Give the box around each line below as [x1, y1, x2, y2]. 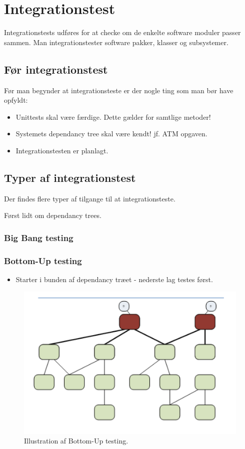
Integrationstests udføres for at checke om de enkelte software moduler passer [4, 27, 241, 38]
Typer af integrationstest [4, 169, 136, 185]
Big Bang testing [4, 231, 73, 244]
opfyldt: [4, 95, 28, 105]
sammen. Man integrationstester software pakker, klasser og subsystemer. [4, 37, 228, 47]
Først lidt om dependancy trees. [4, 210, 101, 220]
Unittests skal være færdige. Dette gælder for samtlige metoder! [15, 111, 211, 122]
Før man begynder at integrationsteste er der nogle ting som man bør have [4, 85, 233, 95]
